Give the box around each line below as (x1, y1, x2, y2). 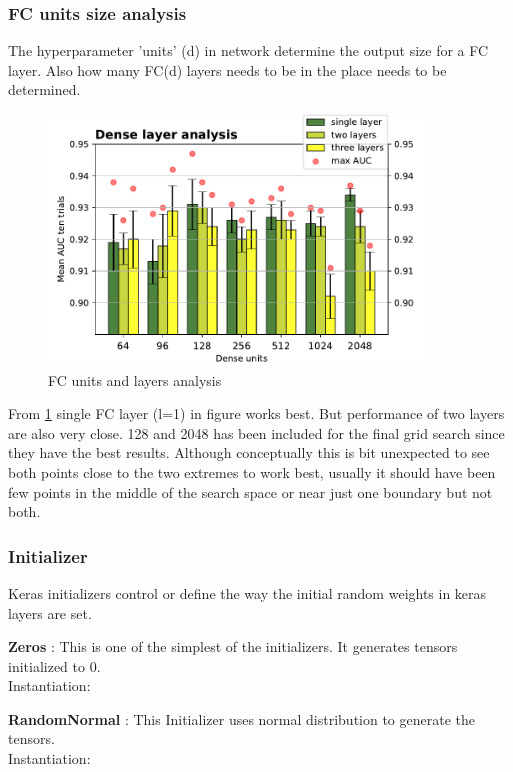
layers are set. (8, 602, 92, 623)
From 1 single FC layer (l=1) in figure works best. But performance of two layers (8, 403, 505, 424)
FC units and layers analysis (48, 369, 222, 390)
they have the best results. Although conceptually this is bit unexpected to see (8, 442, 490, 463)
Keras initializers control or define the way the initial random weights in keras (8, 582, 487, 603)
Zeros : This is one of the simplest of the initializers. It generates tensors (8, 636, 458, 657)
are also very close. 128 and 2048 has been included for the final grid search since (8, 422, 505, 443)
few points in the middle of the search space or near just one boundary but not (8, 481, 493, 502)
